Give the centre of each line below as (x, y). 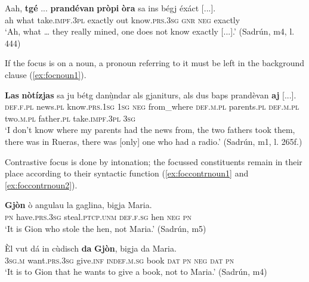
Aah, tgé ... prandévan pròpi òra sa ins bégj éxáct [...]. (110, 8)
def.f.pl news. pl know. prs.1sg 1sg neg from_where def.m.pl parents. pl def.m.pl (152, 106)
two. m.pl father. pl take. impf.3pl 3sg (70, 118)
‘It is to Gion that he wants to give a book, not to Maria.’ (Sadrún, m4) (136, 272)
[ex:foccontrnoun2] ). (41, 185)
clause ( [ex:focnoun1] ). (46, 74)
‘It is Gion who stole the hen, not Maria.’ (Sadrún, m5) (106, 228)
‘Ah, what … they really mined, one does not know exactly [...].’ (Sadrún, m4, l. (150, 31)
